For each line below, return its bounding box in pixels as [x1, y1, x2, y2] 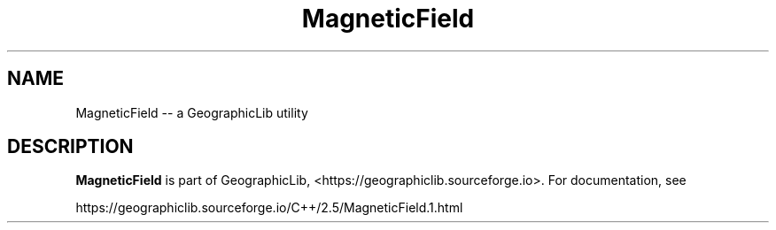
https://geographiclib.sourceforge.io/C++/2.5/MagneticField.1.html [75, 200, 463, 216]
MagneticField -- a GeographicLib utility [75, 104, 308, 120]
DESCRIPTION [7, 135, 134, 158]
